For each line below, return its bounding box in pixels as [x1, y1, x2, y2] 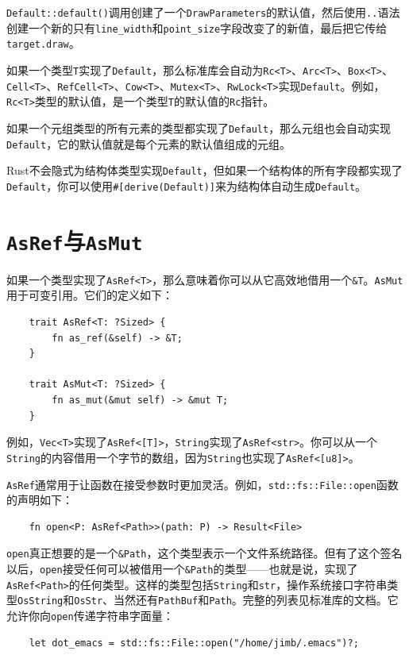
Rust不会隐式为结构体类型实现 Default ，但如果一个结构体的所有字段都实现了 [6, 162, 403, 179]
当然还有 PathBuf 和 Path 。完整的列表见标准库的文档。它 [114, 591, 399, 608]
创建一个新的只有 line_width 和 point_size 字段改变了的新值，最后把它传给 [6, 19, 388, 36]
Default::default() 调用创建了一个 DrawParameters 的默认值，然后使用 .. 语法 [6, 4, 400, 20]
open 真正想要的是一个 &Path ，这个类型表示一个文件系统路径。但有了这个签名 [6, 545, 403, 561]
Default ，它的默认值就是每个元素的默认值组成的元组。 [6, 135, 291, 152]
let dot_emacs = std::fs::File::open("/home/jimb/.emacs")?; [29, 637, 359, 649]
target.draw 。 [6, 35, 80, 52]
